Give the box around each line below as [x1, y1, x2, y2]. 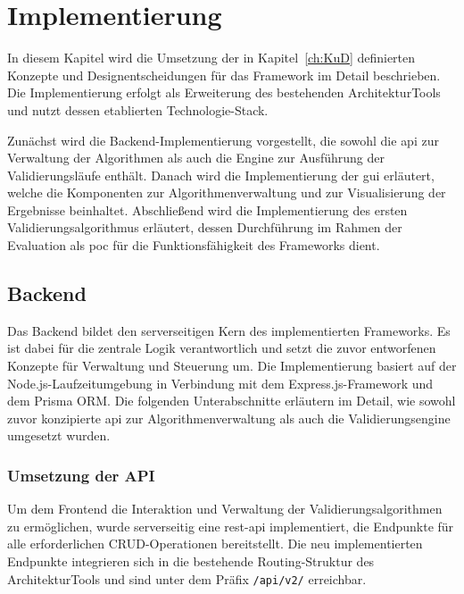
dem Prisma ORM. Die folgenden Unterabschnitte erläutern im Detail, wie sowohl [7, 391, 456, 410]
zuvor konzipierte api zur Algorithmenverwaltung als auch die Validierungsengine [7, 408, 451, 427]
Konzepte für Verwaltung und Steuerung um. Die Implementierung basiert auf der [7, 356, 457, 375]
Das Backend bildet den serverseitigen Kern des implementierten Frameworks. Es [7, 321, 451, 339]
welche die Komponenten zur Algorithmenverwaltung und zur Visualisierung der [7, 183, 446, 202]
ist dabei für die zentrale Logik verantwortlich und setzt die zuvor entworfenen [7, 339, 436, 357]
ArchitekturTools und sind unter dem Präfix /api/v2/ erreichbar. [7, 569, 367, 588]
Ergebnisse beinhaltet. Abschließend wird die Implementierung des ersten [7, 200, 408, 219]
